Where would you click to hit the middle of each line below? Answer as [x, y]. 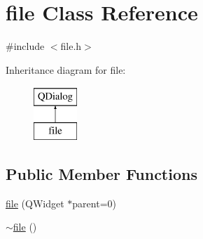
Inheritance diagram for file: [66, 69]
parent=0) [94, 203]
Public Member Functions [101, 173]
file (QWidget [35, 203]
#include [25, 46]
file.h [71, 46]
